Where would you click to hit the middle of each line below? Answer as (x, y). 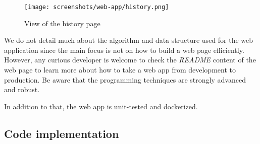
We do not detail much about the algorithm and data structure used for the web (129, 40)
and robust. (22, 89)
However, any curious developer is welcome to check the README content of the (130, 60)
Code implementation (62, 133)
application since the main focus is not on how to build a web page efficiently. (124, 50)
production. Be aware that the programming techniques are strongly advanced (125, 79)
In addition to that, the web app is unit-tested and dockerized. (101, 106)
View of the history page (62, 23)
